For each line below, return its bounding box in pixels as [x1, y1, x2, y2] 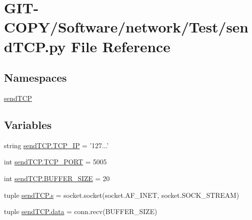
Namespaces [4, 70, 67, 85]
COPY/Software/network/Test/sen [4, 17, 249, 37]
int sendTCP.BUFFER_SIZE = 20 [4, 173, 110, 183]
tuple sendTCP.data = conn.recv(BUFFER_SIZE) [4, 206, 157, 217]
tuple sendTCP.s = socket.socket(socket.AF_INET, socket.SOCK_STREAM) [4, 189, 239, 200]
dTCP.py [4, 36, 66, 56]
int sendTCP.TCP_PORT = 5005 [4, 157, 107, 167]
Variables [4, 117, 52, 132]
